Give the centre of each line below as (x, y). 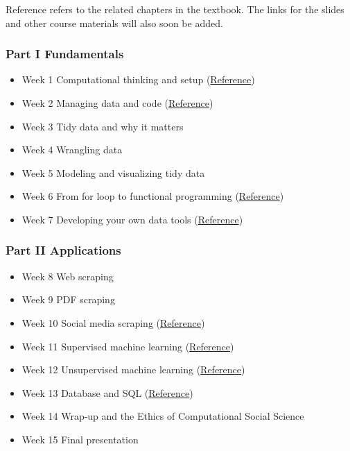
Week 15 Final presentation (80, 439)
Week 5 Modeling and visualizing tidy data (113, 172)
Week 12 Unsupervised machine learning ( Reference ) (133, 369)
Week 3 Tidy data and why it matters (103, 126)
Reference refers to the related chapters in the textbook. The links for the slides (175, 9)
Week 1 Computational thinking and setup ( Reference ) (138, 79)
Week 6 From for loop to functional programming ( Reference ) (153, 196)
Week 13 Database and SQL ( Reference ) (107, 392)
